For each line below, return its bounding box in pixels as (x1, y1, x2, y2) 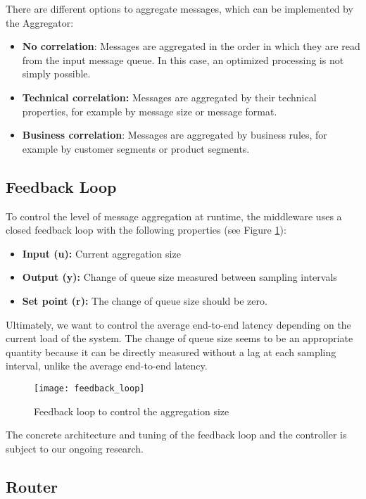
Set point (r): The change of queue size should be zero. (22, 293, 267, 308)
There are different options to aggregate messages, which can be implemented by (6, 1, 353, 15)
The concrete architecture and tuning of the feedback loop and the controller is (6, 427, 347, 442)
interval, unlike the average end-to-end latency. (6, 358, 208, 373)
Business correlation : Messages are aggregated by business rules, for (22, 127, 327, 142)
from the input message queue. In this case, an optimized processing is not (22, 52, 344, 67)
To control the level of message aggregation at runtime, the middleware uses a (6, 208, 342, 223)
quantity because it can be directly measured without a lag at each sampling (6, 344, 336, 359)
